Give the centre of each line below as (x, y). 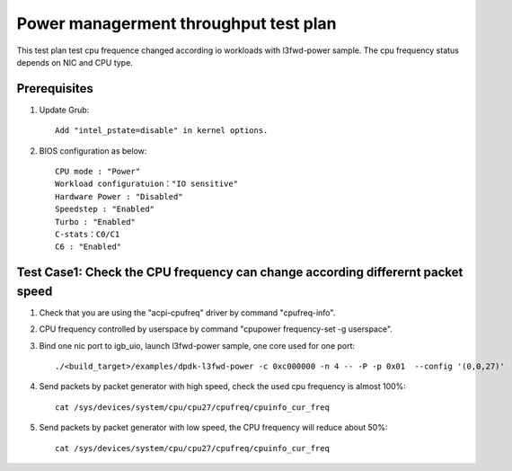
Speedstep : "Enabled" (105, 209)
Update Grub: (64, 110)
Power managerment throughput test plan (177, 23)
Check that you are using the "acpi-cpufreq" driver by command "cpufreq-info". (187, 312)
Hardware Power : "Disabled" (119, 196)
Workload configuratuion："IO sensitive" (146, 184)
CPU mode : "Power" (98, 172)
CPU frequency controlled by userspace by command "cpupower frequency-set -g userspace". (216, 329)
